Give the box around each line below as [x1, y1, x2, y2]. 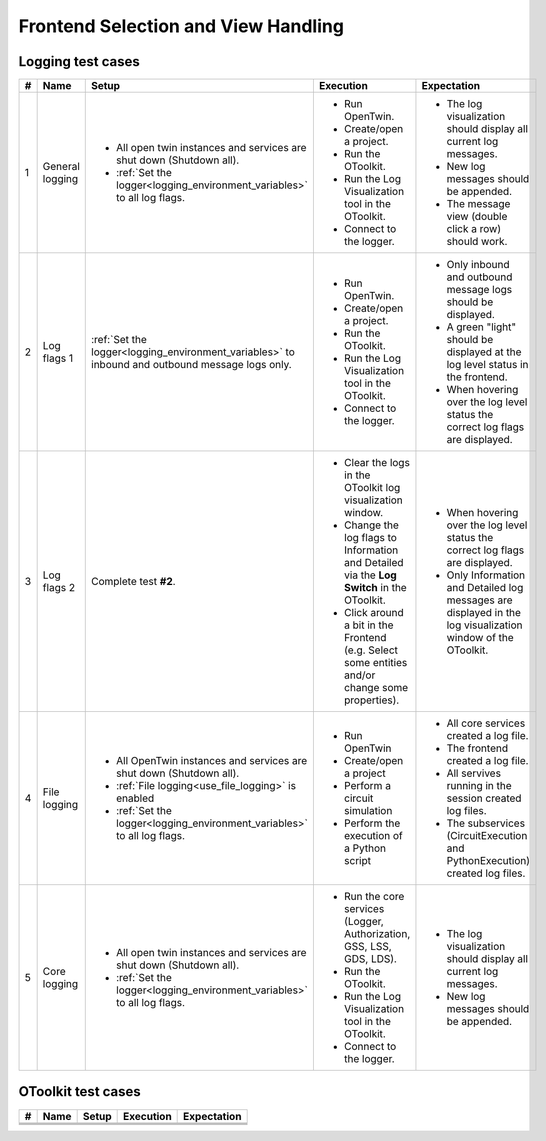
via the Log [343, 568, 397, 582]
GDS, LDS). [343, 952, 397, 966]
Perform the [343, 816, 401, 830]
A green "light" [446, 320, 517, 334]
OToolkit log [343, 481, 401, 495]
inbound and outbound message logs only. [91, 358, 292, 372]
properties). [343, 693, 400, 707]
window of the [446, 631, 514, 645]
